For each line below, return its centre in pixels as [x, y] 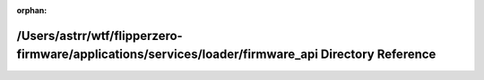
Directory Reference [378, 55]
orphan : [32, 10]
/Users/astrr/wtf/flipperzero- [99, 36]
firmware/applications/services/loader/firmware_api [167, 55]
